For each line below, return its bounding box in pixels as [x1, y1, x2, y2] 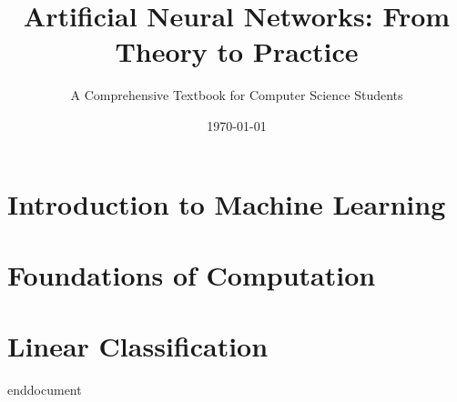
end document [7, 380, 82, 399]
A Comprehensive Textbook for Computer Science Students [70, 85, 403, 105]
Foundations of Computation [7, 256, 376, 293]
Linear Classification [7, 327, 269, 365]
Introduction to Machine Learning [7, 185, 446, 222]
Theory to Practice [115, 33, 359, 70]
